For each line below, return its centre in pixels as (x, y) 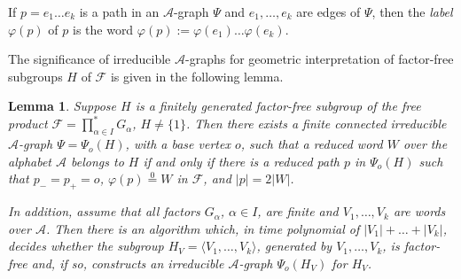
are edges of (328, 12)
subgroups (35, 76)
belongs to (98, 161)
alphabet (30, 161)
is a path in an (119, 12)
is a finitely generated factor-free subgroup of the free (278, 106)
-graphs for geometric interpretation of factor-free (320, 59)
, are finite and (298, 211)
